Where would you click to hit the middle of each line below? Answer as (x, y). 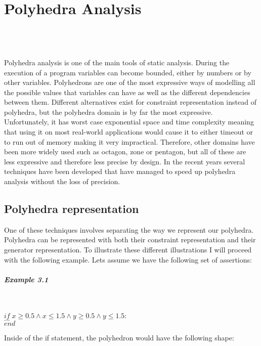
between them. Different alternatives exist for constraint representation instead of (130, 102)
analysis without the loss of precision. (62, 181)
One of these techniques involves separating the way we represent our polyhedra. (129, 229)
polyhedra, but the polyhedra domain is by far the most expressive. (108, 112)
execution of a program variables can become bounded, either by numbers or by (128, 72)
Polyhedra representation (72, 209)
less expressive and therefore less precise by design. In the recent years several (125, 161)
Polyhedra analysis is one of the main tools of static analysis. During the (117, 62)
